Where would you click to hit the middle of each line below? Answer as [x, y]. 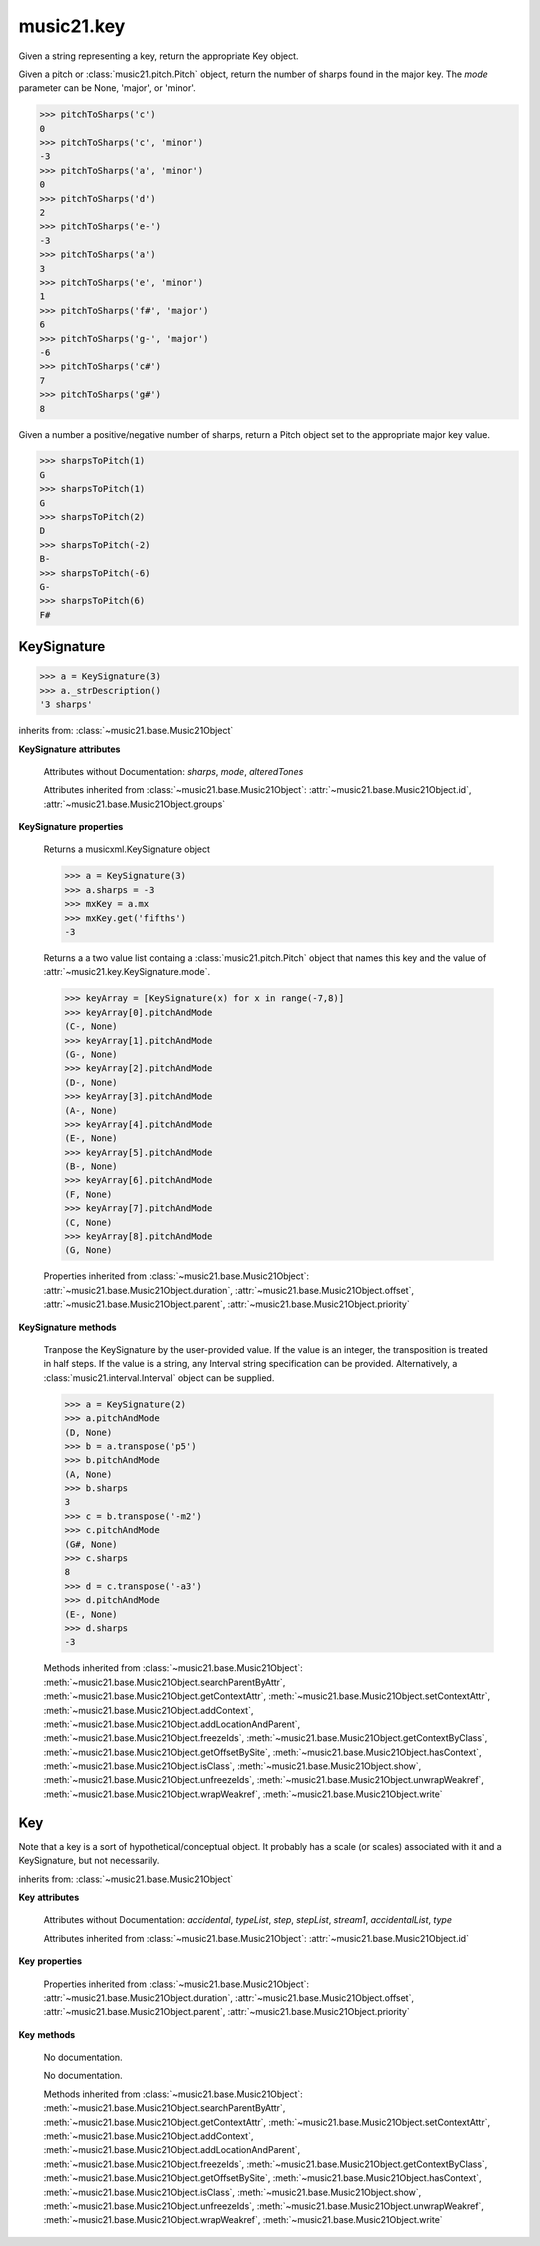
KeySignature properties [71, 827]
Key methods [47, 2034]
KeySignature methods [67, 1327]
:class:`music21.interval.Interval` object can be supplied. [159, 1377]
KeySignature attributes [69, 749]
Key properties [50, 1961]
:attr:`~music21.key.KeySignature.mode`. [127, 972]
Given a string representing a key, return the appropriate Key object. [158, 56]
